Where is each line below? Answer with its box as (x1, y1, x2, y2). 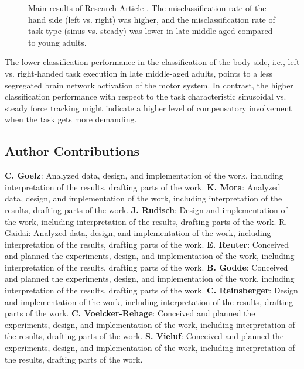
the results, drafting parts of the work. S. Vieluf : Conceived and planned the (5, 330, 284, 342)
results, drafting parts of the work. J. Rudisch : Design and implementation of (5, 203, 288, 216)
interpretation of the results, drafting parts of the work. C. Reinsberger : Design (5, 284, 298, 296)
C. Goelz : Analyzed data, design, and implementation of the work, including (5, 169, 283, 182)
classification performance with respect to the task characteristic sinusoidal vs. (5, 90, 286, 102)
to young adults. (28, 36, 87, 48)
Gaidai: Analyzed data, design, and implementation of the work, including (5, 227, 271, 239)
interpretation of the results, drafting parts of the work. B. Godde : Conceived (5, 261, 288, 273)
